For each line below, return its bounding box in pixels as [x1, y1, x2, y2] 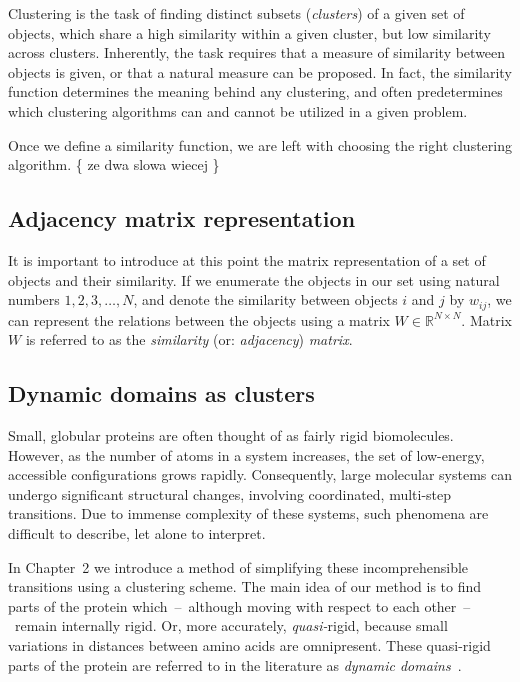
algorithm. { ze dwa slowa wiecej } [8, 154, 220, 175]
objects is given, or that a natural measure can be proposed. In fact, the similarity [8, 61, 512, 82]
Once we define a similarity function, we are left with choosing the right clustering [8, 134, 512, 155]
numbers [8, 289, 60, 310]
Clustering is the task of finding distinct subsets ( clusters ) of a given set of [8, 3, 465, 23]
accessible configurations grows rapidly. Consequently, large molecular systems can [8, 464, 513, 485]
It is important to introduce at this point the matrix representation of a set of [8, 249, 486, 270]
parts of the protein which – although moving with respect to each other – [8, 595, 471, 616]
